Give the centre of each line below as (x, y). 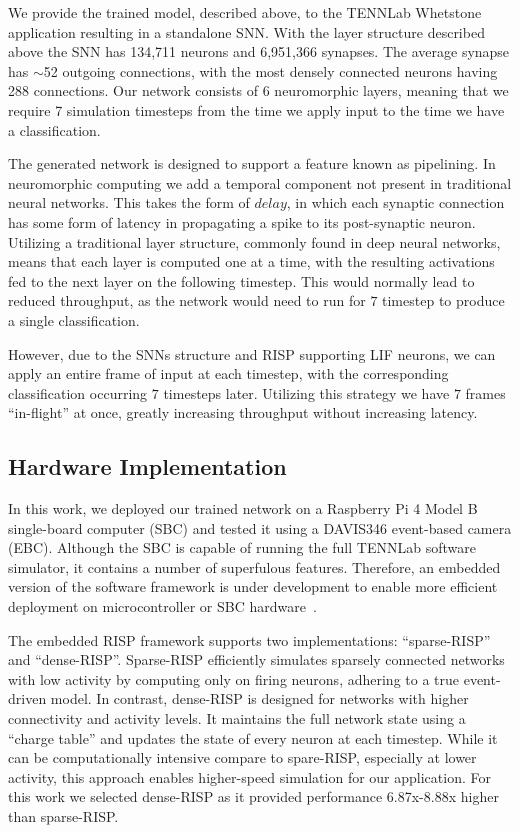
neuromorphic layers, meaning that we (391, 90)
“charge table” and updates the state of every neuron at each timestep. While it (253, 737)
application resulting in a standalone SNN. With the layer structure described (246, 31)
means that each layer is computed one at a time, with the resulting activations (251, 261)
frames (485, 392)
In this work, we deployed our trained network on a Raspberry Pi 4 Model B (243, 508)
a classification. (54, 129)
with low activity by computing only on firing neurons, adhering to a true (234, 678)
